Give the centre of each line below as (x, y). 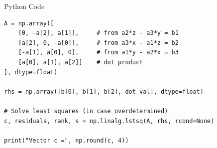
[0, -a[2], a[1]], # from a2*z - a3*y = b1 (98, 33)
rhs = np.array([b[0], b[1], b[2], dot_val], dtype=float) (104, 91)
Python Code (24, 6)
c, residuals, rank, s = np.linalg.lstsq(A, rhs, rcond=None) (109, 121)
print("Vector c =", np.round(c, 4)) (66, 140)
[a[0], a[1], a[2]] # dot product (81, 62)
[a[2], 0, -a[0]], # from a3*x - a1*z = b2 (98, 43)
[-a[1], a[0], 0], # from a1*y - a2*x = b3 (98, 53)
